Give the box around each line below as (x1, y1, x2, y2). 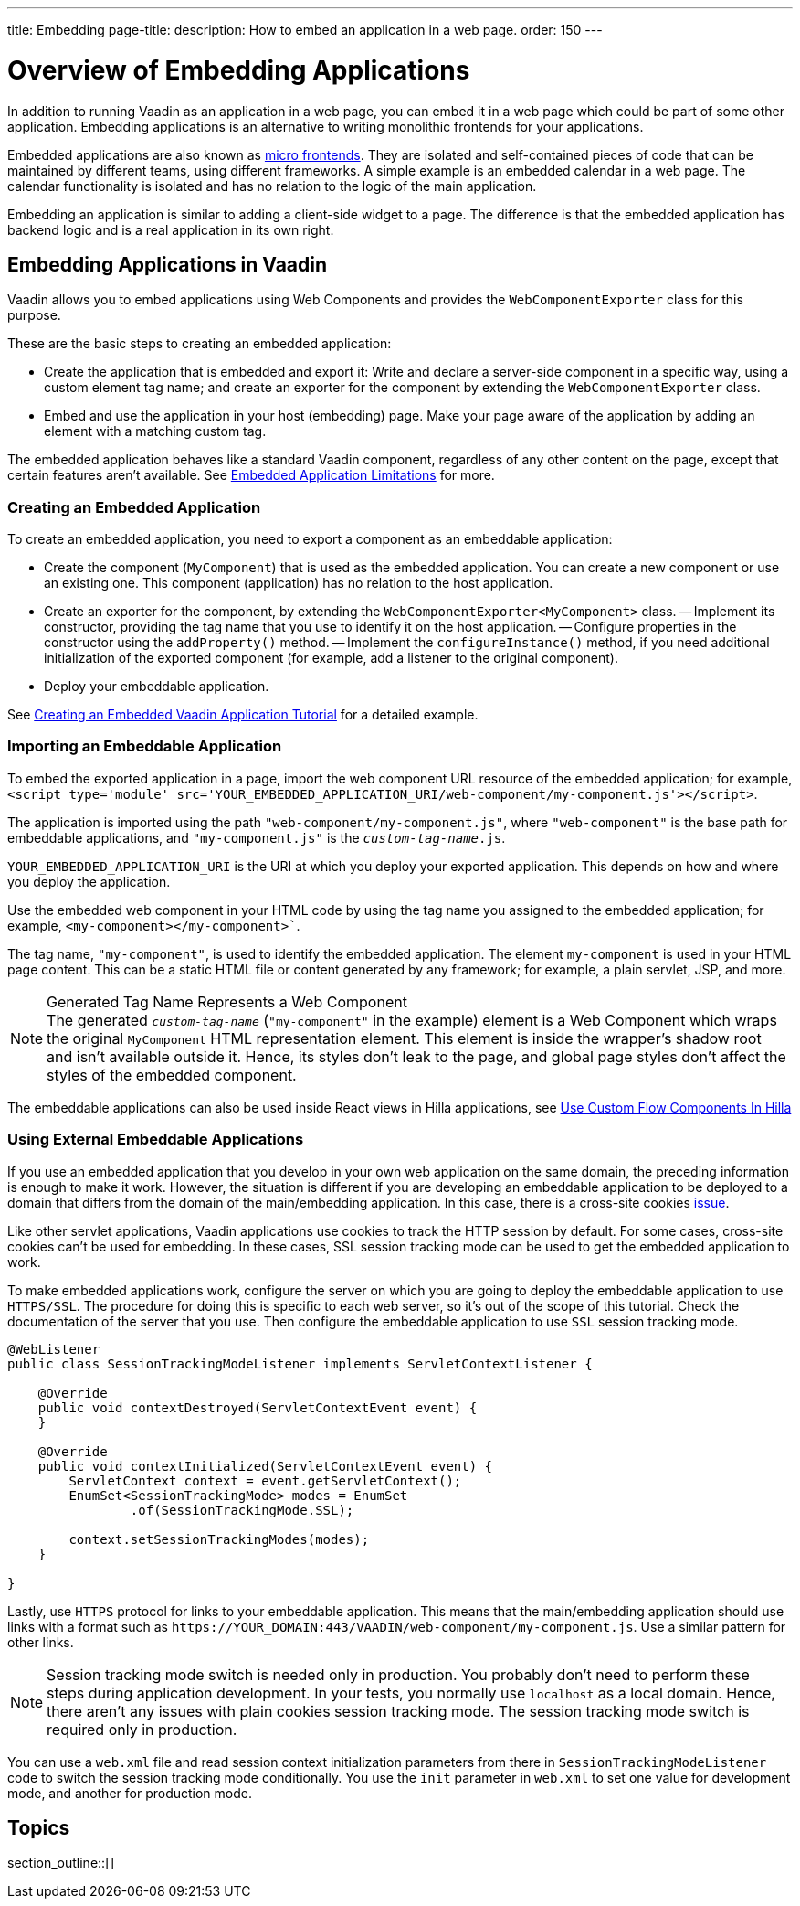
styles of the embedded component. (47, 1065, 297, 1084)
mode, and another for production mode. (7, 1784, 252, 1801)
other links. (7, 1634, 74, 1650)
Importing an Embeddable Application (7, 737, 282, 756)
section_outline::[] (7, 1855, 115, 1871)
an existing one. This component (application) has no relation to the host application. (44, 575, 553, 591)
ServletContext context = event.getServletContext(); (68, 1473, 462, 1488)
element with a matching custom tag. (44, 423, 267, 440)
